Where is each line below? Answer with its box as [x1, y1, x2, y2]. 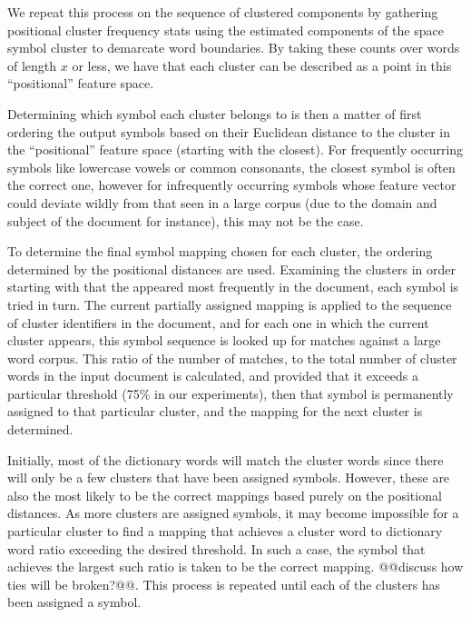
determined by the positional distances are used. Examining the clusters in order [7, 259, 456, 278]
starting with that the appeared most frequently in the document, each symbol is [7, 277, 459, 296]
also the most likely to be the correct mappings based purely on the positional [7, 485, 442, 504]
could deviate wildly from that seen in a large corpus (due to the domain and [7, 193, 437, 212]
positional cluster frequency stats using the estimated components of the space [7, 20, 444, 39]
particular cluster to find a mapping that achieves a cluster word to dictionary [7, 522, 443, 541]
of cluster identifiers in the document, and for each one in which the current [7, 313, 429, 332]
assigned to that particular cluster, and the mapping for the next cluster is [7, 402, 423, 421]
